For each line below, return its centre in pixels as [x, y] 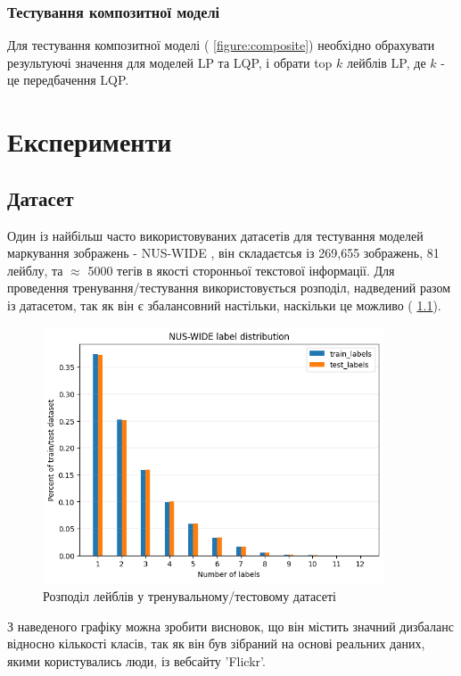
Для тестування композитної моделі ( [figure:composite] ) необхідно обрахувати [221, 45]
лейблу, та [35, 270]
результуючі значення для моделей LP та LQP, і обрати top [170, 62]
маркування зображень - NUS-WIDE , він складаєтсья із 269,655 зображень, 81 [223, 253]
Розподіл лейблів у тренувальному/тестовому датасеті [189, 595]
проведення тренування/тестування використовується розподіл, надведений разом [229, 288]
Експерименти [90, 141]
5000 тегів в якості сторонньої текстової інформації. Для [241, 270]
